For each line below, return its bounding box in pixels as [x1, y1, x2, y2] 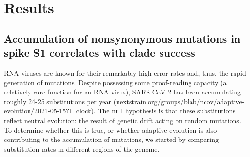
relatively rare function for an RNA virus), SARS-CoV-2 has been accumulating [4, 87, 241, 97]
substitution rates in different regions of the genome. [4, 143, 160, 154]
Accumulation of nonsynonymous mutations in [4, 31, 241, 46]
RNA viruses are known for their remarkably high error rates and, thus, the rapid [4, 67, 246, 78]
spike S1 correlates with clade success [4, 45, 195, 60]
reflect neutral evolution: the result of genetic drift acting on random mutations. [4, 115, 241, 125]
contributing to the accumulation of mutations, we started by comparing [4, 134, 219, 144]
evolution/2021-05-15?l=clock [4, 106, 91, 116]
